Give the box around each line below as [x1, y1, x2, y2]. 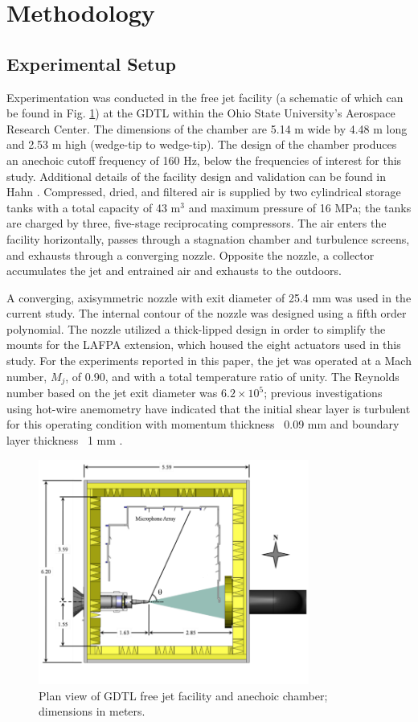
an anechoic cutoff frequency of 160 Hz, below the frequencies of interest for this [6, 151, 402, 168]
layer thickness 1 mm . [6, 431, 123, 448]
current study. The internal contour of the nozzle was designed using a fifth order [6, 305, 407, 322]
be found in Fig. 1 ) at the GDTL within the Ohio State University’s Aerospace [6, 105, 395, 121]
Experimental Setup [6, 51, 176, 76]
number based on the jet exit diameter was [6, 384, 218, 401]
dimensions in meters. [39, 703, 145, 720]
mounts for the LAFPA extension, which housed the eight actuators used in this [6, 336, 401, 353]
